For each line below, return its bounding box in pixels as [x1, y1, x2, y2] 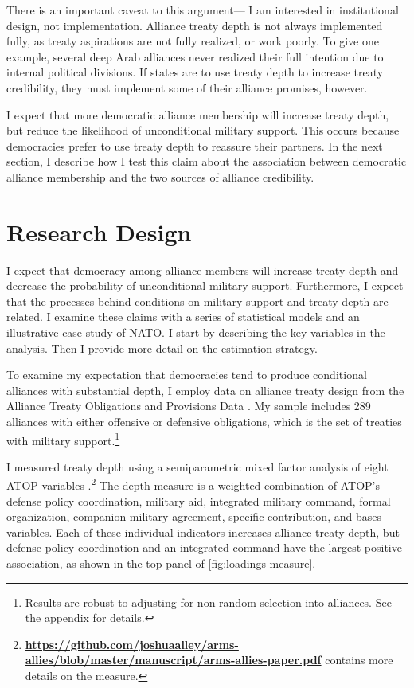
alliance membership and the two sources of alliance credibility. [6, 168, 314, 185]
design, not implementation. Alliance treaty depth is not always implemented [6, 17, 383, 33]
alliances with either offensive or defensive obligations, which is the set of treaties [6, 413, 402, 429]
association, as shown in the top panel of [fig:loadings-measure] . [6, 555, 316, 572]
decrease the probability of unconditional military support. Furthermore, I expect [6, 277, 404, 294]
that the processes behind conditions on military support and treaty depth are [6, 292, 389, 309]
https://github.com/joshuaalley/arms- [25, 635, 239, 652]
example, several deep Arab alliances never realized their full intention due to [6, 48, 384, 64]
